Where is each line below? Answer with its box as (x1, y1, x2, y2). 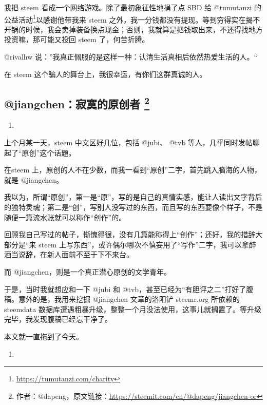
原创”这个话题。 (22, 147, 76, 158)
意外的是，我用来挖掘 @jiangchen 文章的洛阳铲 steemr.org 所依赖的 (18, 294, 240, 304)
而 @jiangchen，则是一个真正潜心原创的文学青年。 (4, 266, 171, 277)
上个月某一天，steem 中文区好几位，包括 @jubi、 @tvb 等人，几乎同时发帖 (4, 137, 253, 148)
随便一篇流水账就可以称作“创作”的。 (4, 211, 126, 222)
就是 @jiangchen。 (4, 174, 64, 185)
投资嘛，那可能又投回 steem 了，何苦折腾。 (4, 34, 149, 45)
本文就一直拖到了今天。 (4, 331, 83, 341)
